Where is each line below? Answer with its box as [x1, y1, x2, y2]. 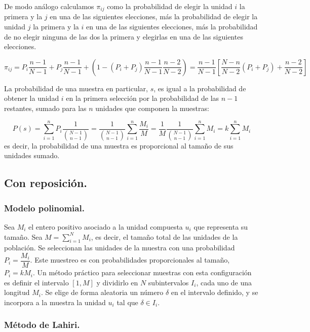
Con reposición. [4, 175, 88, 191]
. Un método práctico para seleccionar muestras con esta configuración [32, 267, 252, 278]
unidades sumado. [4, 150, 60, 161]
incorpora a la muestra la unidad [4, 297, 106, 307]
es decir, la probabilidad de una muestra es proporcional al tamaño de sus [4, 140, 234, 151]
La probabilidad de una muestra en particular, [4, 83, 148, 93]
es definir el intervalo [4, 277, 69, 287]
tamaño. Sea [4, 231, 43, 242]
